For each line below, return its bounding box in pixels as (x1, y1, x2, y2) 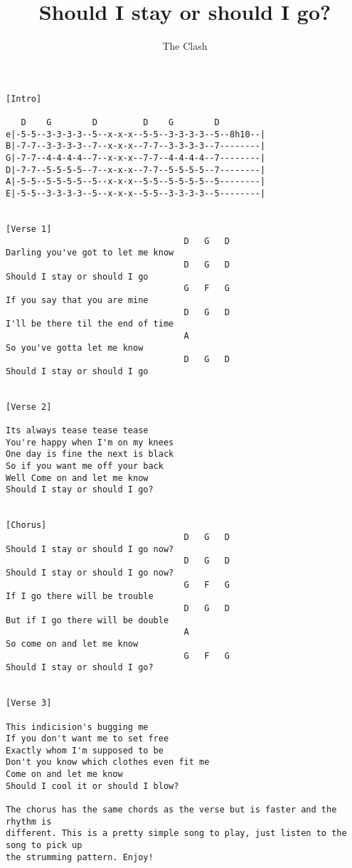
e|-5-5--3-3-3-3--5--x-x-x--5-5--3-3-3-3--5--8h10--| (6, 129, 266, 139)
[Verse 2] (6, 401, 52, 412)
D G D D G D (21, 117, 220, 128)
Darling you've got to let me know (6, 248, 174, 258)
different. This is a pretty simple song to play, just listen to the (6, 828, 347, 839)
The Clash (162, 38, 208, 53)
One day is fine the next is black (6, 449, 174, 460)
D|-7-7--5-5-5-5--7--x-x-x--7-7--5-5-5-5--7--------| (6, 164, 266, 175)
